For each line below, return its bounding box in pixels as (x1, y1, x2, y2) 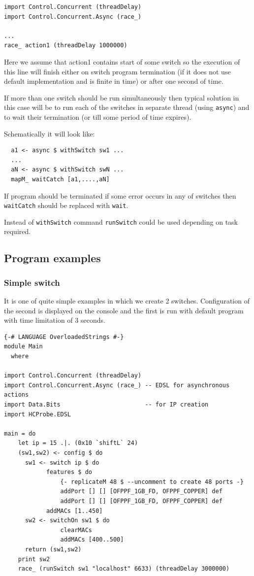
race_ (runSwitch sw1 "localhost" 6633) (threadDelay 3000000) (18, 565, 230, 573)
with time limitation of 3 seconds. (4, 315, 105, 325)
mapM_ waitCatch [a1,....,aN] (11, 175, 110, 183)
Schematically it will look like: (4, 128, 95, 138)
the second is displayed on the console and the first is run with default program (4, 305, 244, 315)
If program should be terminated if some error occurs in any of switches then (4, 190, 236, 201)
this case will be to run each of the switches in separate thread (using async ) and (4, 102, 250, 112)
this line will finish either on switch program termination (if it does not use (4, 66, 231, 76)
